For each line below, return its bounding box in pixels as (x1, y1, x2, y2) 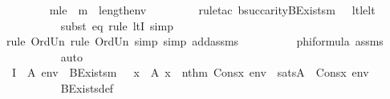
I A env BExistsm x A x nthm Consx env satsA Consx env (11, 64, 369, 81)
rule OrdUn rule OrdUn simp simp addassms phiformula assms (6, 33, 384, 49)
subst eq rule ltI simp (60, 17, 173, 34)
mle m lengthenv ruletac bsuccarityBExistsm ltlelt (49, 2, 376, 18)
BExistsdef (60, 79, 114, 96)
